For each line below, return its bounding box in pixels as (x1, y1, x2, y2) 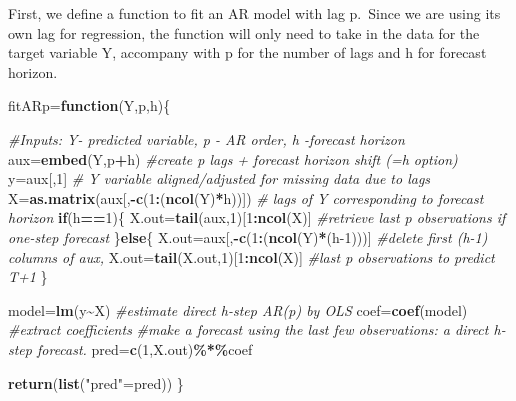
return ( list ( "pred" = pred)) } (8, 372, 184, 393)
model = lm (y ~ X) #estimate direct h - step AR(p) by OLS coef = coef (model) (8, 299, 468, 320)
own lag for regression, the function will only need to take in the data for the (8, 22, 480, 43)
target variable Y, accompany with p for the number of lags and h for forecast (8, 42, 487, 63)
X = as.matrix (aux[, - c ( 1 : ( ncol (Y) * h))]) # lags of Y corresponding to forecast (8, 187, 484, 208)
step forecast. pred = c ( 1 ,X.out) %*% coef (8, 338, 253, 359)
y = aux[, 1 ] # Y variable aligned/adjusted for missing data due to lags (8, 168, 431, 189)
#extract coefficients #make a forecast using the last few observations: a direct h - (8, 319, 506, 340)
